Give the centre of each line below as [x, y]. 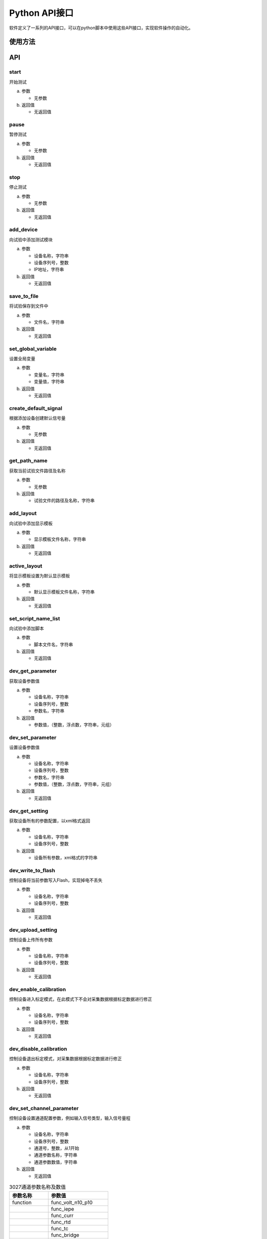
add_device [23, 229]
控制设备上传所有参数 [31, 940]
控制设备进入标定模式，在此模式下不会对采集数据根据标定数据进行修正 [81, 999]
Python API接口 [41, 13]
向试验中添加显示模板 [31, 523]
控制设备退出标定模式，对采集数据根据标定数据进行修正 [66, 1059]
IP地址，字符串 [49, 270]
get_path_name [28, 461]
